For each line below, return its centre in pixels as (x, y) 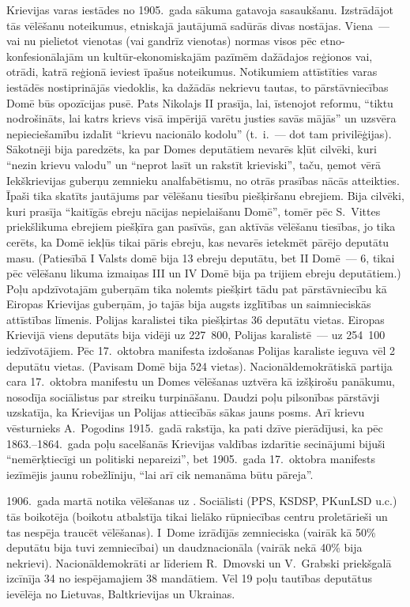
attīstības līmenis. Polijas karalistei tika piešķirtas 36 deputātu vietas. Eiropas (196, 319)
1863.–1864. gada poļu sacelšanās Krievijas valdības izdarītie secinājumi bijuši (196, 443)
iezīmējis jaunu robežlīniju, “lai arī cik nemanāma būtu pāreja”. (160, 474)
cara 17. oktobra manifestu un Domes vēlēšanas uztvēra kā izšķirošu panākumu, (201, 381)
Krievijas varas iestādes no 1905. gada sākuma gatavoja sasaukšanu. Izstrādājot (200, 9)
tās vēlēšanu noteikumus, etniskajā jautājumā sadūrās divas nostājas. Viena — (198, 25)
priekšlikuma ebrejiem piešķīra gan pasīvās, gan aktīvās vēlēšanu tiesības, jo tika (201, 226)
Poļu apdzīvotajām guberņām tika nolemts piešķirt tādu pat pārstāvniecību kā (197, 288)
